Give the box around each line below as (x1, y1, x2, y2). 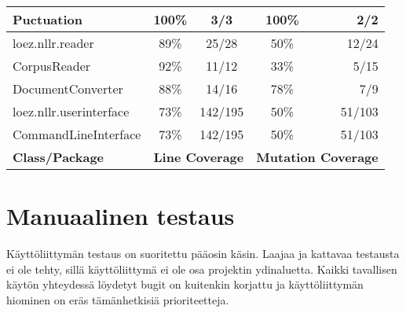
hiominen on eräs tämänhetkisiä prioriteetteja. (6, 291, 229, 307)
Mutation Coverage (256, 148, 379, 166)
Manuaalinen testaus (6, 200, 235, 232)
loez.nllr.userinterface (13, 102, 130, 120)
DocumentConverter (13, 79, 123, 98)
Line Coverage (153, 148, 244, 166)
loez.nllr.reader (13, 34, 94, 52)
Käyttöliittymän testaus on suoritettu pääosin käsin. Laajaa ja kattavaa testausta (6, 245, 400, 262)
